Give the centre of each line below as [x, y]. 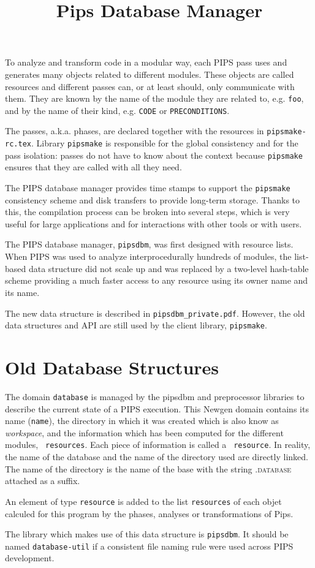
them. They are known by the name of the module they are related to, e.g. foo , [154, 98]
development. [30, 558]
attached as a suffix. [43, 481]
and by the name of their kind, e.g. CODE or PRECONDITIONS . [117, 110]
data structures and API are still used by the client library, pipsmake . [136, 325]
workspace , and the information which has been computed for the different [144, 432]
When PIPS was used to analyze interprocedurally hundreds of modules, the [148, 256]
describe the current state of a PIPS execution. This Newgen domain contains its [157, 408]
